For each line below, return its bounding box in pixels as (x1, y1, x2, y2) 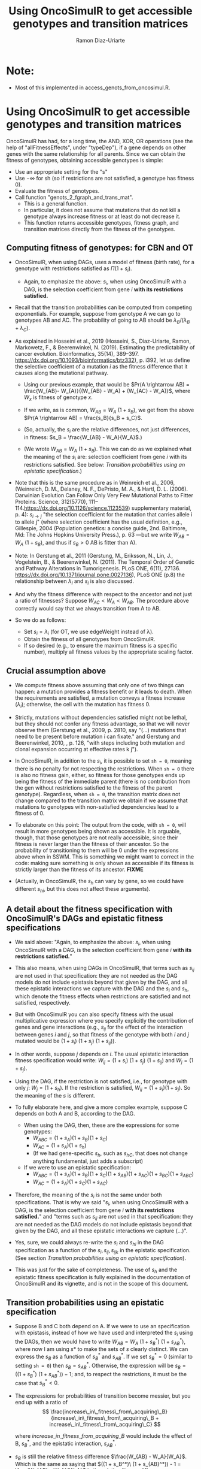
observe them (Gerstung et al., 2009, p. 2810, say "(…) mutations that (14, 727, 187, 733)
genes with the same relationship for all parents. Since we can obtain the (6, 150, 185, 157)
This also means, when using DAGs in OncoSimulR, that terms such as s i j (14, 965, 194, 973)
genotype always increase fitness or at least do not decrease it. (23, 213, 181, 220)
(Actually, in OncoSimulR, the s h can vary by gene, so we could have (14, 877, 184, 886)
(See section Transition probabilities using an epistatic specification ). (14, 1254, 187, 1262)
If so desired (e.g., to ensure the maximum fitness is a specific (23, 642, 178, 649)
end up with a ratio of (14, 1399, 68, 1406)
